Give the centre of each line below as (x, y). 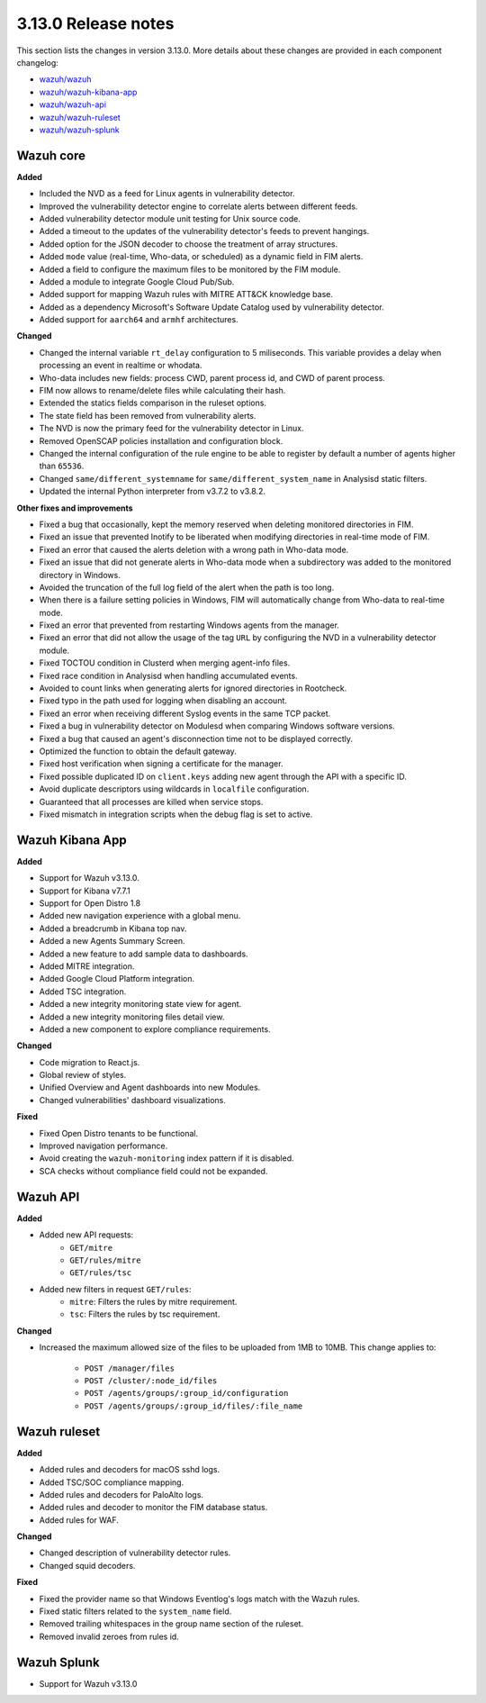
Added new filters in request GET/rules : (116, 1289)
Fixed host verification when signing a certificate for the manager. (161, 764)
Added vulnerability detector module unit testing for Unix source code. (170, 218)
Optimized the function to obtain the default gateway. (138, 751)
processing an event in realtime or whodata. (121, 366)
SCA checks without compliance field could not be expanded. (153, 1171)
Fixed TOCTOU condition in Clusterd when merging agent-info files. (165, 663)
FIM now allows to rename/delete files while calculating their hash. (162, 391)
